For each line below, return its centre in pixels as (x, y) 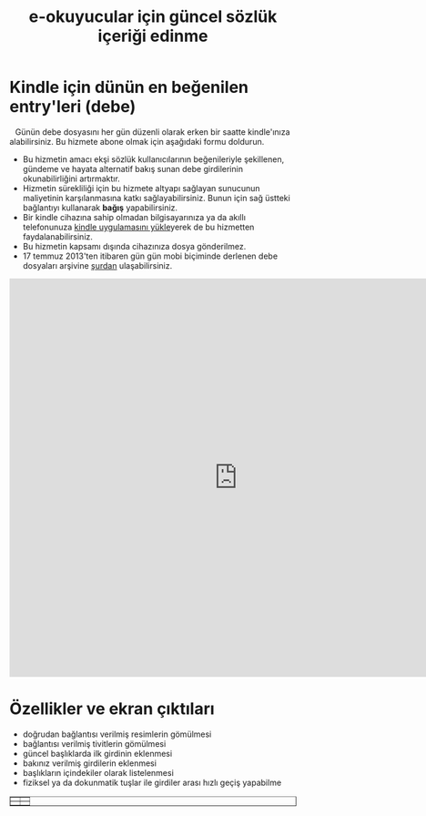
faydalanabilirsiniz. (58, 236)
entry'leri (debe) (73, 107)
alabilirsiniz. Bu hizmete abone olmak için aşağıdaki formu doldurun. (137, 141)
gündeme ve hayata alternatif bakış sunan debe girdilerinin (133, 168)
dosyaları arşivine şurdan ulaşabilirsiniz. (97, 265)
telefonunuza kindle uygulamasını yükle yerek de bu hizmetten (138, 227)
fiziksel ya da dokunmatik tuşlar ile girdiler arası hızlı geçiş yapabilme (152, 782)
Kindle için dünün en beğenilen (129, 87)
